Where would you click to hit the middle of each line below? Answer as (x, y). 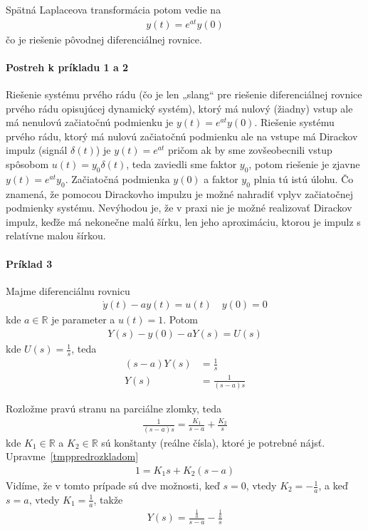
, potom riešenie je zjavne (304, 164)
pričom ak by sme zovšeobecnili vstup (250, 150)
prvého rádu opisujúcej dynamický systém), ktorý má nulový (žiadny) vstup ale (179, 108)
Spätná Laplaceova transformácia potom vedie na (114, 9)
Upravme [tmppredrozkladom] (72, 456)
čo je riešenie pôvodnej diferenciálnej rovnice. (104, 39)
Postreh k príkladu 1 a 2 (67, 67)
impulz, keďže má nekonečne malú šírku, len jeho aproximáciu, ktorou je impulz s (183, 221)
